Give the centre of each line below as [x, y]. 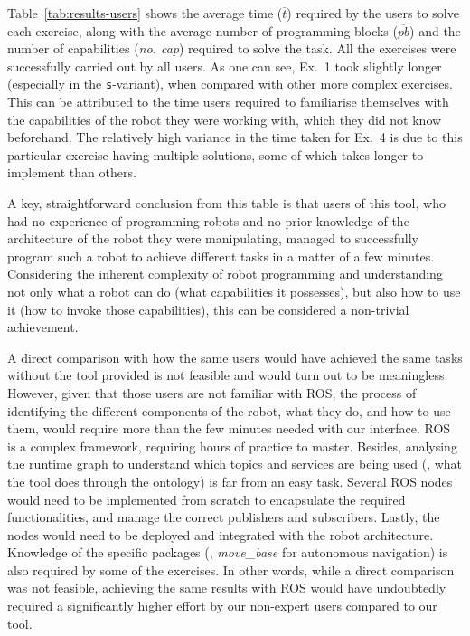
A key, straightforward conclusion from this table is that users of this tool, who [226, 203]
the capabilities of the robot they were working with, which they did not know [225, 119]
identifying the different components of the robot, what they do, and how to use [229, 410]
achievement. [43, 327]
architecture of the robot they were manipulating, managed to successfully [213, 238]
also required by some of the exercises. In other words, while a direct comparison [231, 570]
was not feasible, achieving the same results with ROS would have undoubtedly [227, 588]
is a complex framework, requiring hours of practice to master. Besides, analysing [232, 446]
